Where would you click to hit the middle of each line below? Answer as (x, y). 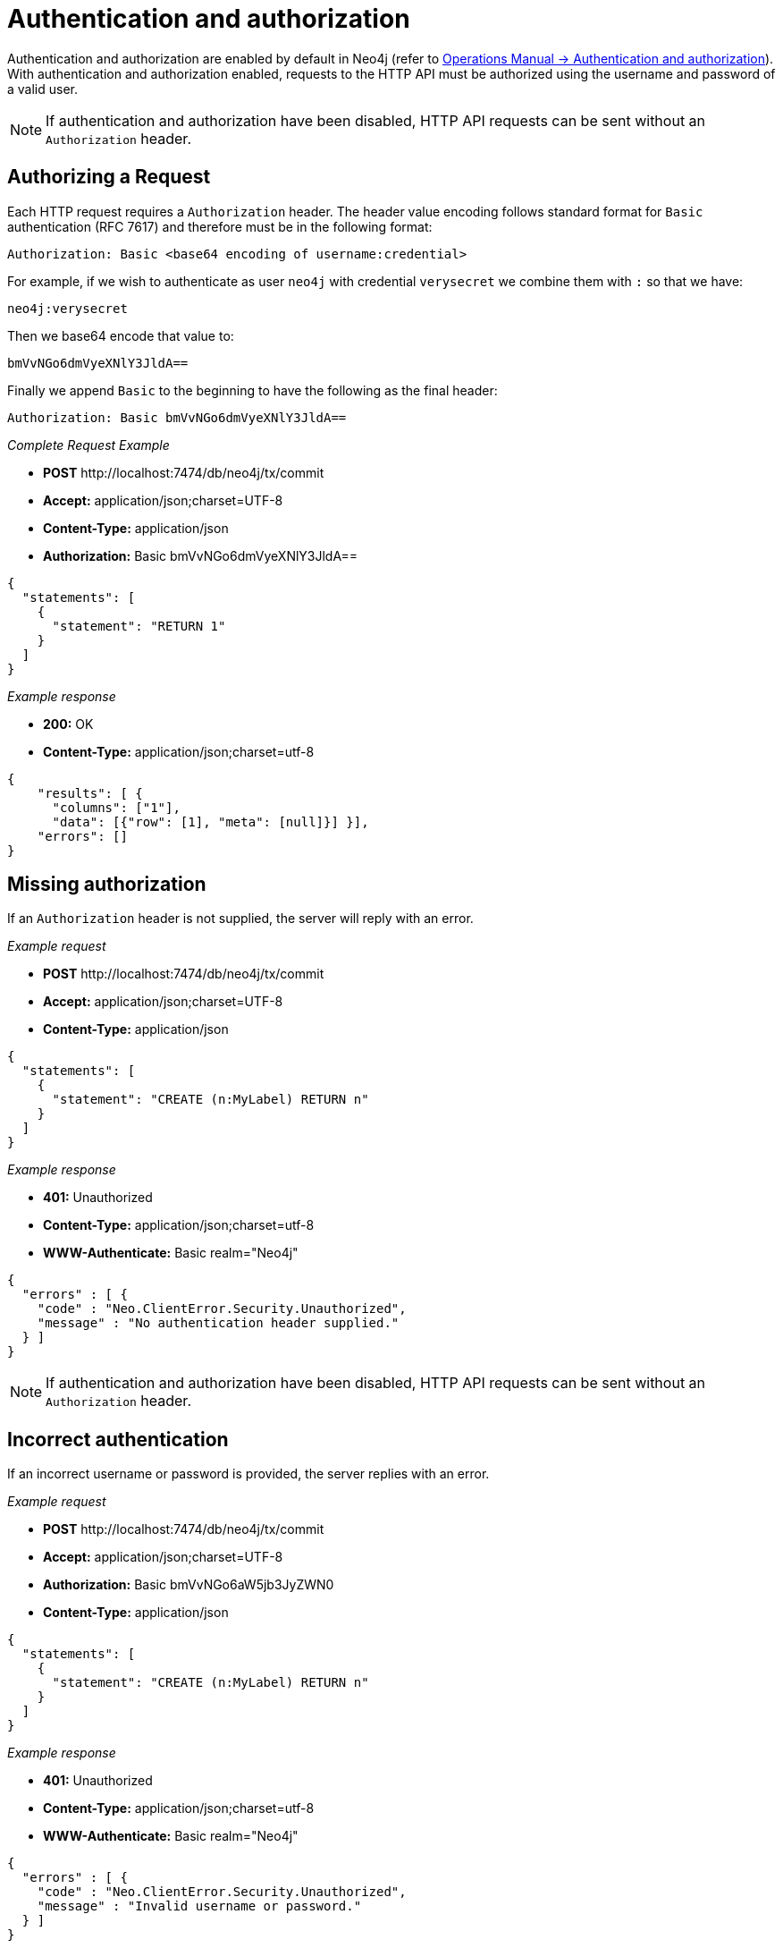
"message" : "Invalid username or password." (199, 1906)
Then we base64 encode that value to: (121, 335)
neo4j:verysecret (67, 308)
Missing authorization (107, 885)
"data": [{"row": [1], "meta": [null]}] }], (210, 822)
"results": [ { (90, 793)
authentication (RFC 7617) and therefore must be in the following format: (220, 226)
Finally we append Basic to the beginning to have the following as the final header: (253, 390)
